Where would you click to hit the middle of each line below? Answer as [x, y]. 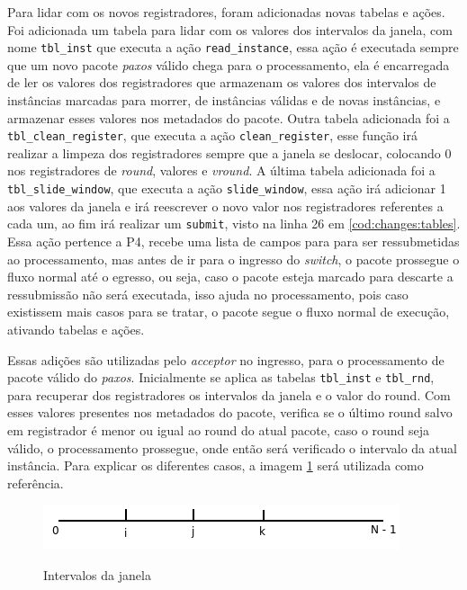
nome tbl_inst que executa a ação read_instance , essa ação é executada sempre [233, 47]
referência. [36, 483]
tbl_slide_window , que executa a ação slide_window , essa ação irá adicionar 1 [227, 188]
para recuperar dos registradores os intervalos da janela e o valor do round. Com [229, 394]
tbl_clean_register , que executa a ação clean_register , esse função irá [212, 135]
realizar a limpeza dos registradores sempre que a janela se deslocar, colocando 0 [229, 152]
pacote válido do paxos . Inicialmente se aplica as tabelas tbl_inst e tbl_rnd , [221, 377]
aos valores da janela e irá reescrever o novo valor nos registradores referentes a [225, 206]
